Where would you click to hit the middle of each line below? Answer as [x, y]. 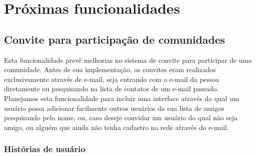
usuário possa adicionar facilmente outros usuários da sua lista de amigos [114, 108]
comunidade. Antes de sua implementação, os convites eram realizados [110, 69]
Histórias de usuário [45, 149]
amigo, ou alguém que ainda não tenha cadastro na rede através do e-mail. [116, 127]
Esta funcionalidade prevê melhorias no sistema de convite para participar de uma [128, 60]
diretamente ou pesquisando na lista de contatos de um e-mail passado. [112, 89]
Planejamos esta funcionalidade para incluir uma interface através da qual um [122, 98]
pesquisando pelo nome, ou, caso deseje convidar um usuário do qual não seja [121, 117]
